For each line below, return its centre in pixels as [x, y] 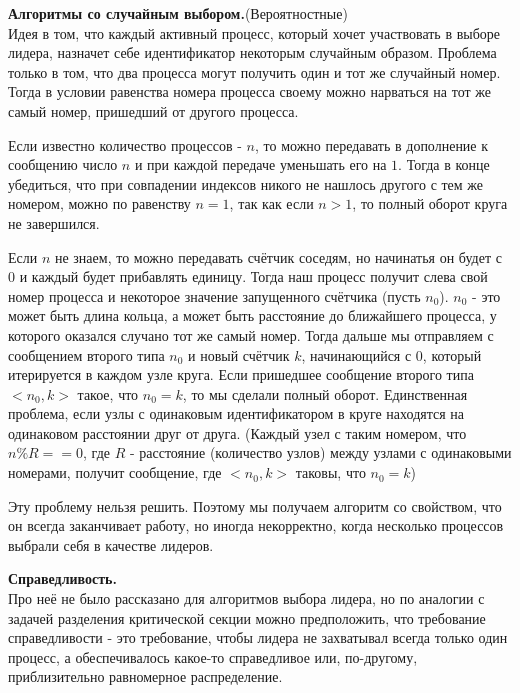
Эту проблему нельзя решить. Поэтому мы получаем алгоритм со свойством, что [255, 505]
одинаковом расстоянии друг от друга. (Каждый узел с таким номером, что [237, 432]
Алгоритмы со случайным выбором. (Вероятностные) [178, 13]
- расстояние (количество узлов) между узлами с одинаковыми [320, 452]
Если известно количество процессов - [125, 144]
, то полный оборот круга [430, 203]
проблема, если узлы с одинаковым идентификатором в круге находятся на [236, 413]
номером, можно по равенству [99, 203]
